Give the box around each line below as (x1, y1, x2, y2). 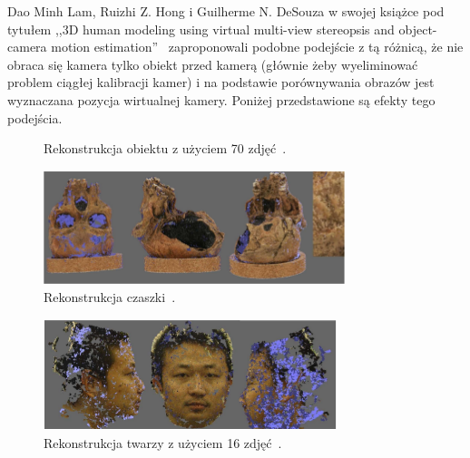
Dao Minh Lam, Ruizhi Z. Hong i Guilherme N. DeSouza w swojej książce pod (7, 2, 445, 20)
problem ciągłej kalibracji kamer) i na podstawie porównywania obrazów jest (7, 73, 435, 92)
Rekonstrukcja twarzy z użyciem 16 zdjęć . (44, 433, 282, 452)
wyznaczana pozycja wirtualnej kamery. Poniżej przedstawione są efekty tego (7, 90, 436, 109)
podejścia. (7, 108, 63, 127)
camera (7, 37, 47, 56)
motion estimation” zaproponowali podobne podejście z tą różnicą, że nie (51, 37, 464, 56)
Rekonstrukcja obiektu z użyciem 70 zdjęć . (44, 139, 287, 158)
